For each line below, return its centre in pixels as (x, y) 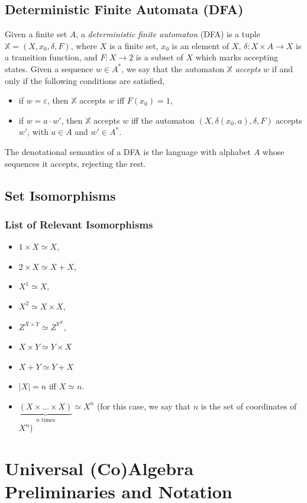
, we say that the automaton (173, 68)
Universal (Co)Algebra (99, 468)
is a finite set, (134, 45)
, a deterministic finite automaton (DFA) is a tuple (168, 34)
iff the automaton (163, 120)
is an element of (201, 45)
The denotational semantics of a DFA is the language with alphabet (128, 151)
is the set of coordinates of (249, 406)
